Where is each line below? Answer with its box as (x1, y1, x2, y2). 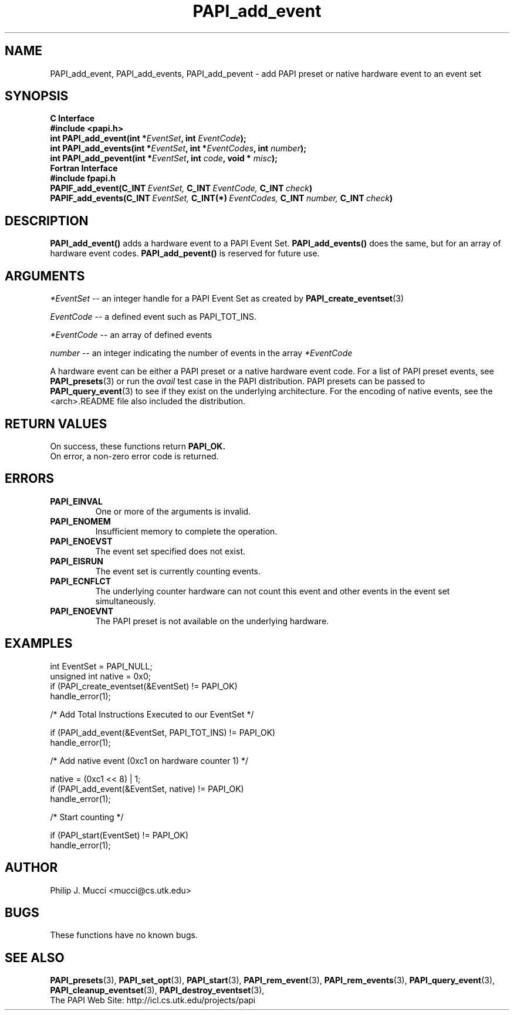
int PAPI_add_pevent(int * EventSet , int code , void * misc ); (50, 153, 278, 164)
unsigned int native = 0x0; (50, 671, 151, 681)
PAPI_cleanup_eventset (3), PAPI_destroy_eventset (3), (50, 985, 265, 996)
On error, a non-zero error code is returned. (50, 451, 219, 461)
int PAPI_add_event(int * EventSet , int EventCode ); (50, 133, 246, 144)
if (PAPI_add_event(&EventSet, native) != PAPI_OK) (50, 783, 244, 794)
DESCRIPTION (5, 213, 89, 228)
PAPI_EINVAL (50, 496, 103, 506)
